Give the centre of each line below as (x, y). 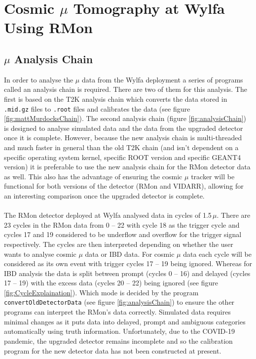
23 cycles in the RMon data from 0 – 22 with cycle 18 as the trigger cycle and (122, 224)
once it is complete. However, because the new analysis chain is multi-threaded (123, 138)
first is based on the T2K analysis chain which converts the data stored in (116, 99)
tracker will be (213, 176)
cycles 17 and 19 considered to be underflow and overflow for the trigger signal (123, 234)
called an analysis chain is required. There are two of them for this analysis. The (126, 89)
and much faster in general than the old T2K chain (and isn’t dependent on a (121, 147)
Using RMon (48, 27)
